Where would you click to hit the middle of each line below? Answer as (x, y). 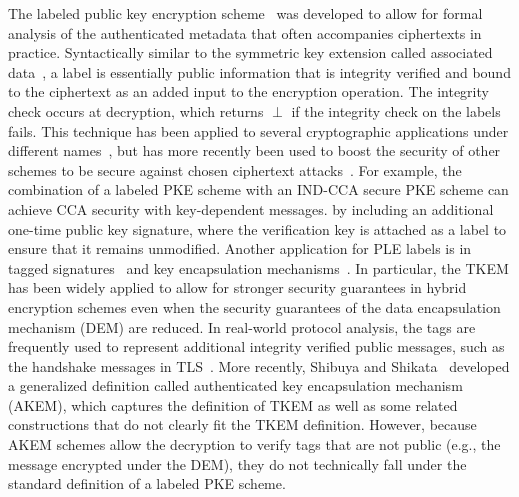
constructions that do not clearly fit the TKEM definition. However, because (242, 424)
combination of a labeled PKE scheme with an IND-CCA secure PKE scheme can (258, 189)
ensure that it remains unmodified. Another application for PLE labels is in (240, 248)
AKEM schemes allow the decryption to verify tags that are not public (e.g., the (254, 444)
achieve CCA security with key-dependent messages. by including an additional (251, 208)
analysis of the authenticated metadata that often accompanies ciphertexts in (245, 32)
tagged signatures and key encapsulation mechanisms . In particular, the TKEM (258, 267)
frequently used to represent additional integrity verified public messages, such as (256, 346)
